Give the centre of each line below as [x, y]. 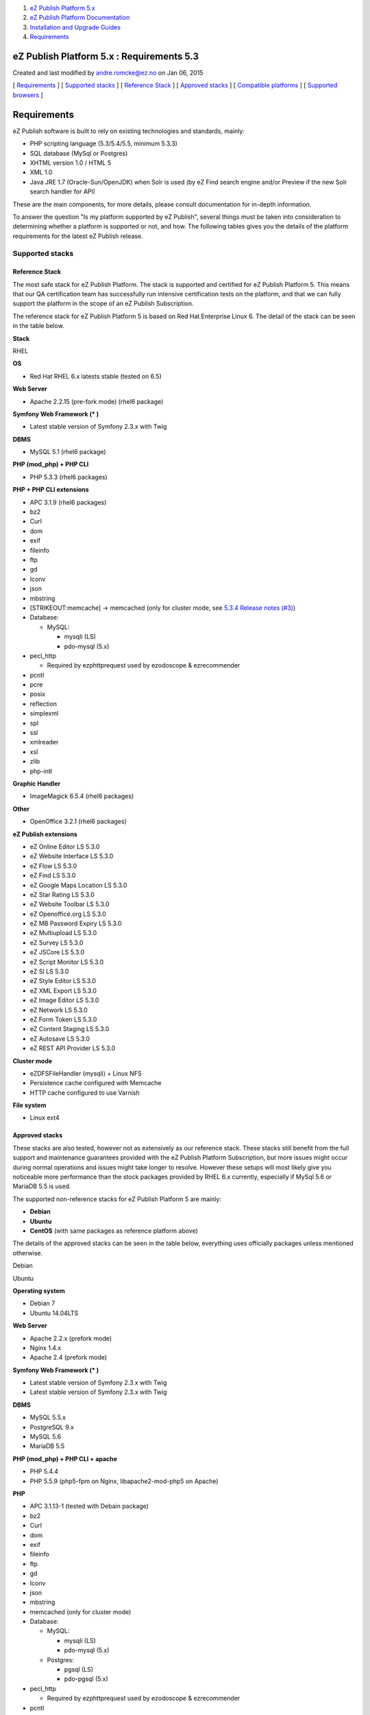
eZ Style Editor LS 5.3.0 [63, 981]
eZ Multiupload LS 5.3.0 [63, 933]
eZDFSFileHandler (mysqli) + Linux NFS [86, 1073]
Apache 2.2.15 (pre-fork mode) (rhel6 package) [97, 401]
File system [29, 1105]
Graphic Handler [37, 783]
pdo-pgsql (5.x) [86, 1679]
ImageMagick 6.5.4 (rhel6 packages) [82, 796]
